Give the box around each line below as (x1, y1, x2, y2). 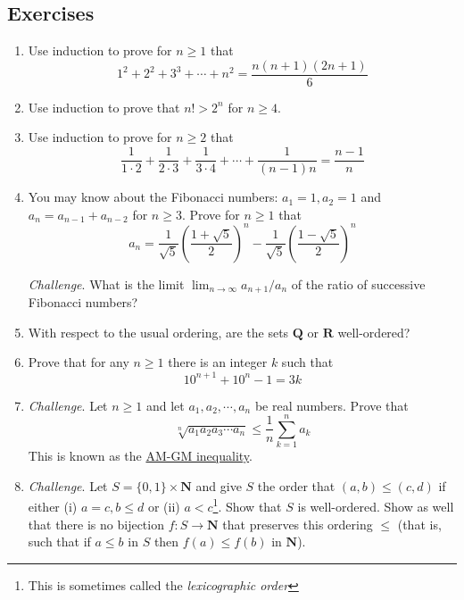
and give (195, 476, 242, 495)
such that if (28, 532, 91, 551)
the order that (257, 476, 336, 495)
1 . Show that (212, 495, 282, 516)
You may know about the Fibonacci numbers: (28, 187, 278, 206)
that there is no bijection (28, 514, 164, 533)
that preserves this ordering (222, 514, 373, 533)
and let (145, 396, 185, 414)
